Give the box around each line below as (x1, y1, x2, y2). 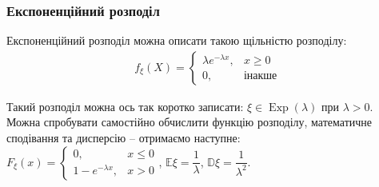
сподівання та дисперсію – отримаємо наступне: (6, 129, 241, 146)
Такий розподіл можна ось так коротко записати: (6, 97, 244, 114)
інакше (243, 70, 277, 82)
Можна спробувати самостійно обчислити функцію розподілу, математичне (6, 113, 373, 130)
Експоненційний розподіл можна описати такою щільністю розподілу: (6, 32, 347, 49)
